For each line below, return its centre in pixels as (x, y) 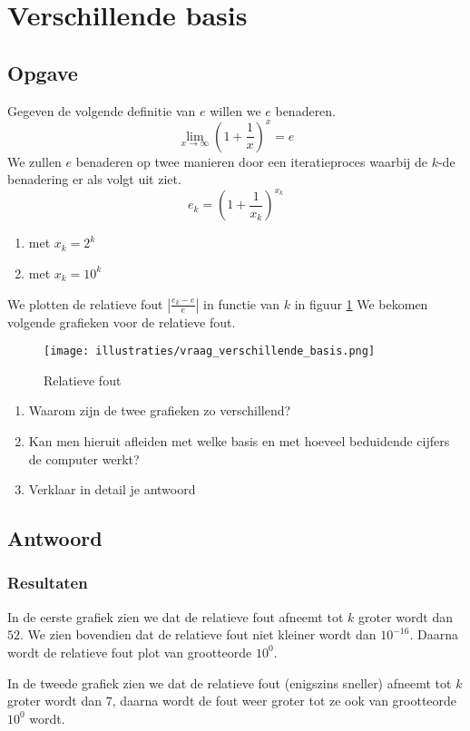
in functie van (242, 303)
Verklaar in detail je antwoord (112, 489)
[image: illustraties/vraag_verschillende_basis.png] (210, 351)
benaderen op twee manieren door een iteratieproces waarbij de (251, 161)
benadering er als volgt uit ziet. (94, 179)
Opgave (43, 72)
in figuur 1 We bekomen (361, 303)
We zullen (34, 161)
